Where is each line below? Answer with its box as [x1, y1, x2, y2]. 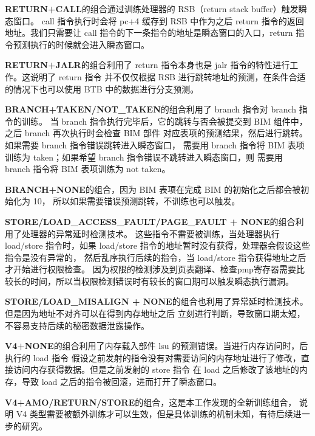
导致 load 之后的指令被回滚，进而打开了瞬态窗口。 [21, 375, 222, 388]
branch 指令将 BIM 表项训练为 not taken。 [5, 162, 171, 175]
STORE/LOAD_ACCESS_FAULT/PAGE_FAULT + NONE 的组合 [5, 215, 296, 227]
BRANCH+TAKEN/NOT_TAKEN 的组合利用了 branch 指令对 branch [5, 103, 297, 116]
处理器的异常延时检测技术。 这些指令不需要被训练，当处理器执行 [21, 227, 280, 240]
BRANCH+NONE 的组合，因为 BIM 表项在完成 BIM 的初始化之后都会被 [5, 182, 301, 195]
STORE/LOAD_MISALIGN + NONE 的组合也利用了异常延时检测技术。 [5, 295, 308, 308]
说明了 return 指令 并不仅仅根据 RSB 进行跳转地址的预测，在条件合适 [30, 70, 306, 83]
